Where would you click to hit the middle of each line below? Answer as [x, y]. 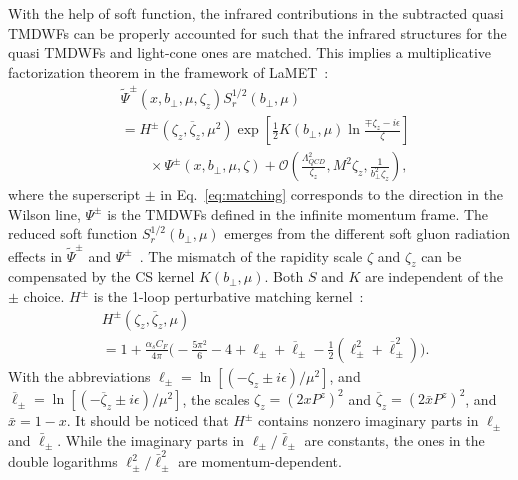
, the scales [216, 398]
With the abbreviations [79, 375]
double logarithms [63, 461]
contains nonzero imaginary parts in [368, 420]
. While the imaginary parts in [151, 439]
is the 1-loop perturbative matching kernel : [228, 296]
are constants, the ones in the [394, 439]
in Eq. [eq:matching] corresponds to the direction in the [332, 194]
